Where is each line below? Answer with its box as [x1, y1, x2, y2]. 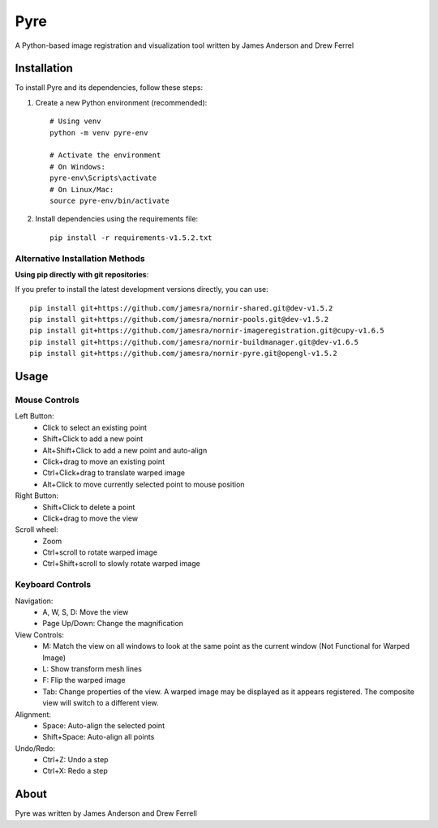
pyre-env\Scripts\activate [49, 174, 157, 182]
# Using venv [49, 117, 101, 126]
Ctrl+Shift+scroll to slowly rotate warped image [42, 559, 200, 568]
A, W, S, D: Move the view [42, 607, 129, 616]
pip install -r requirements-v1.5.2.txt [49, 233, 213, 242]
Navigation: [15, 596, 54, 606]
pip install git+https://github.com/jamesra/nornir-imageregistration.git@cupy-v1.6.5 [29, 326, 384, 336]
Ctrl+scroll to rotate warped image [42, 547, 158, 557]
